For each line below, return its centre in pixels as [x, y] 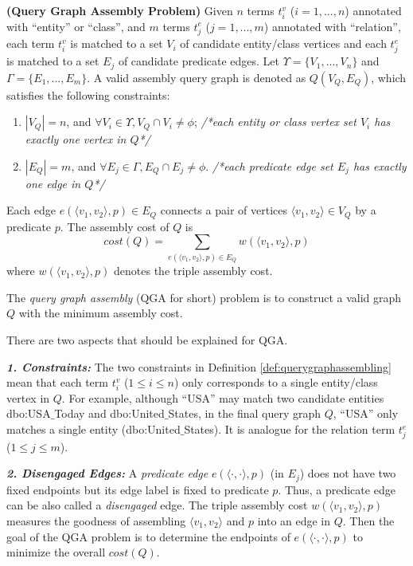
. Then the [368, 521]
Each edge [31, 210]
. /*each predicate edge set [269, 165]
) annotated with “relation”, [332, 26]
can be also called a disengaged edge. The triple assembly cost [157, 505]
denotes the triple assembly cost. [193, 271]
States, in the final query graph [245, 413]
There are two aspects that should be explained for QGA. [147, 339]
